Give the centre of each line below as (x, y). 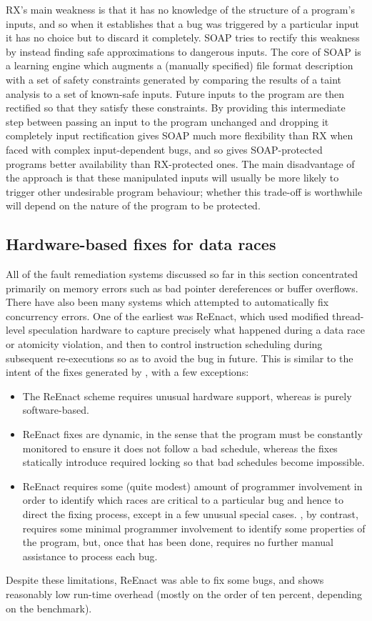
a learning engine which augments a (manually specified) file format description (180, 65)
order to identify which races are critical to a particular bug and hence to (183, 500)
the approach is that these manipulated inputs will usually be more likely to (172, 178)
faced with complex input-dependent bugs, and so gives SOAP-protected (164, 149)
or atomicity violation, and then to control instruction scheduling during (164, 344)
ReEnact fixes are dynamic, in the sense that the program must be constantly (192, 434)
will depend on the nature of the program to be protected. (133, 205)
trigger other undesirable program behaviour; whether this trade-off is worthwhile (184, 191)
